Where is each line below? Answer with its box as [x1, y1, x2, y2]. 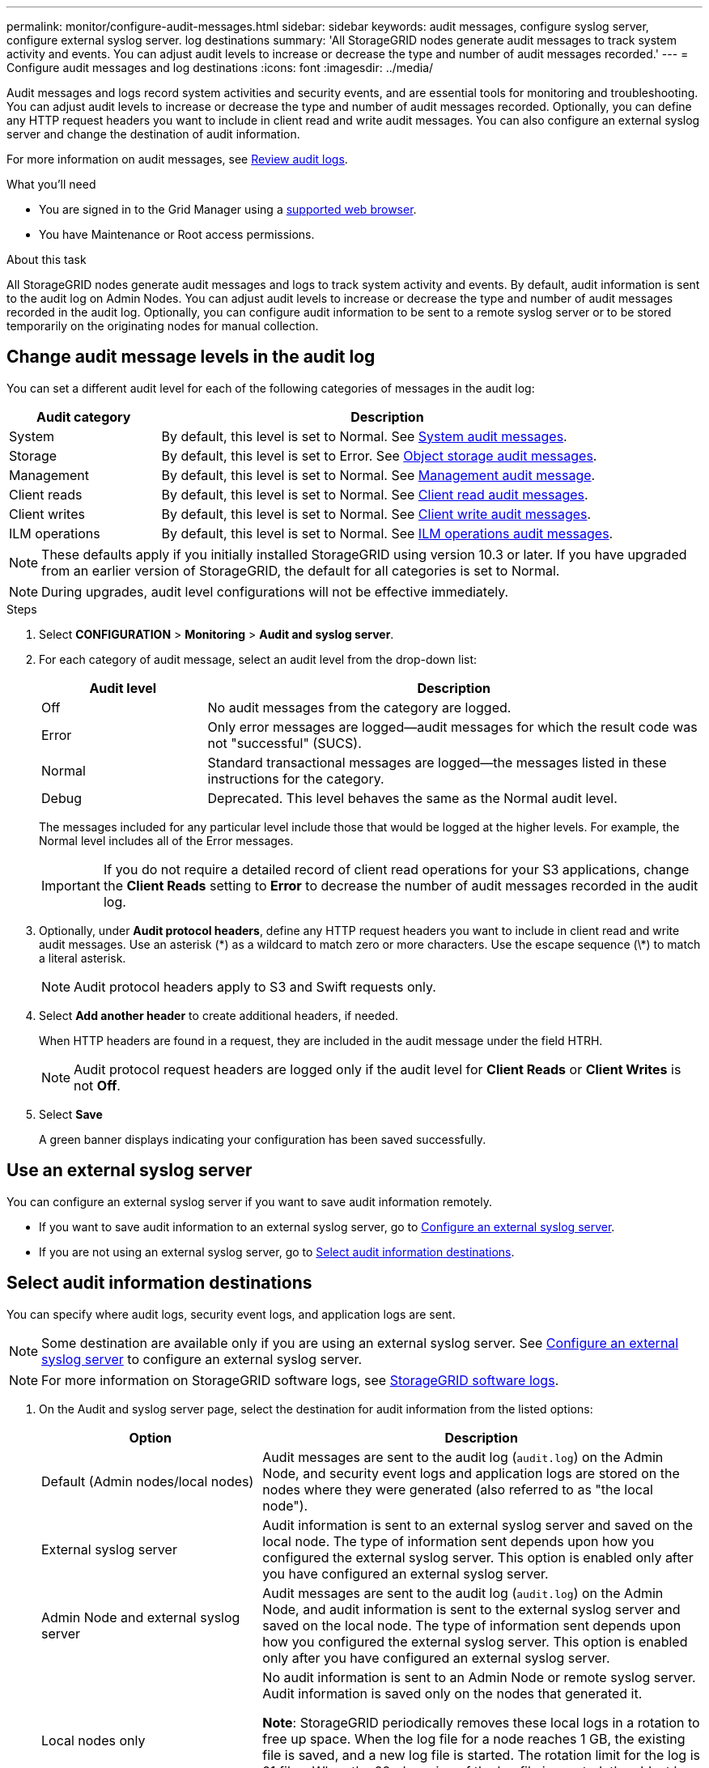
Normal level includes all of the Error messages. [39, 833, 294, 848]
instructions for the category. [207, 770, 384, 787]
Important [41, 877, 100, 894]
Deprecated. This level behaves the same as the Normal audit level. [207, 789, 618, 806]
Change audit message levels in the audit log [6, 346, 376, 368]
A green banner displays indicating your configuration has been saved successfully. [39, 1132, 486, 1146]
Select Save [39, 1107, 103, 1121]
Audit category [36, 408, 131, 425]
